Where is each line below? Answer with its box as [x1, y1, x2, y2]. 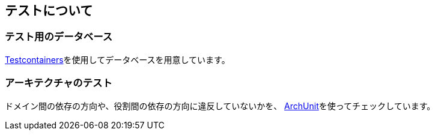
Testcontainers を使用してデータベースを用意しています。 [5, 54, 230, 65]
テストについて [5, 3, 93, 18]
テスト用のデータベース [5, 31, 113, 43]
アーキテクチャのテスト [5, 77, 112, 89]
